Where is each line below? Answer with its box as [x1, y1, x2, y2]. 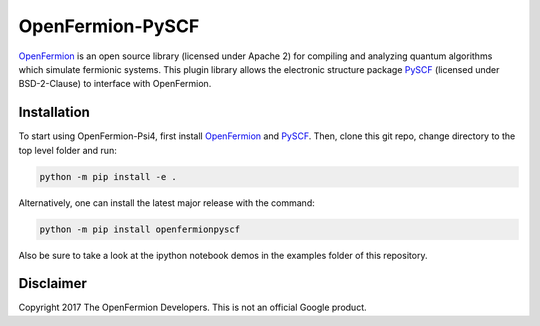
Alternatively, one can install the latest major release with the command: [18, 196, 315, 209]
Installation [18, 104, 90, 121]
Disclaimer [18, 275, 87, 292]
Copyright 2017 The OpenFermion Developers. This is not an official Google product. [18, 301, 367, 314]
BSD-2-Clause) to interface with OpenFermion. [18, 78, 212, 90]
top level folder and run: [18, 144, 117, 156]
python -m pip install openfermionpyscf [39, 223, 240, 235]
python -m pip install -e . [39, 171, 177, 182]
